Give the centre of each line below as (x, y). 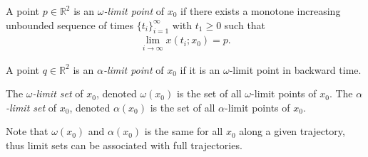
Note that (27, 131)
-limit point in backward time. (295, 69)
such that (245, 25)
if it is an (200, 69)
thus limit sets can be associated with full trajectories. (124, 145)
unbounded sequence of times (70, 25)
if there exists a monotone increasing (261, 11)
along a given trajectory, (292, 131)
